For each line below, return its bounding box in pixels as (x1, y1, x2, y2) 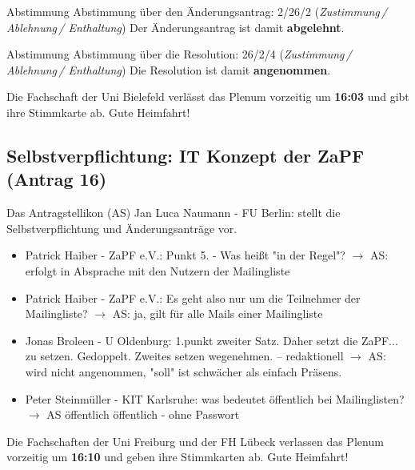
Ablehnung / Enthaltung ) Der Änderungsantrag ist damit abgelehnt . (6, 18, 345, 35)
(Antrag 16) (6, 167, 107, 191)
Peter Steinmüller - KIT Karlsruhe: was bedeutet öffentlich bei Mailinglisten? (25, 390, 405, 407)
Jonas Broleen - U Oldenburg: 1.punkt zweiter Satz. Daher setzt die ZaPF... (25, 331, 398, 348)
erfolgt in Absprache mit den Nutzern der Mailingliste (25, 262, 290, 279)
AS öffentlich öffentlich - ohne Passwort (46, 406, 240, 423)
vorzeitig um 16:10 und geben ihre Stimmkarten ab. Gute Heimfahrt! (6, 448, 349, 465)
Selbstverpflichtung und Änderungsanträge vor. (6, 219, 237, 236)
